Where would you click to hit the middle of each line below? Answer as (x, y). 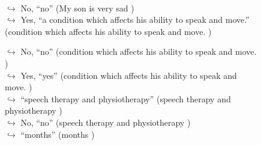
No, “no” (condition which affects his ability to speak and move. (139, 51)
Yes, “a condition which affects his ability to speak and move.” (135, 20)
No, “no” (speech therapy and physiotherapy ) (106, 122)
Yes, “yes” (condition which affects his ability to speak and (129, 75)
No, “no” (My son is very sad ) (77, 8)
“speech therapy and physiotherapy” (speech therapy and (126, 98)
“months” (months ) (58, 134)
